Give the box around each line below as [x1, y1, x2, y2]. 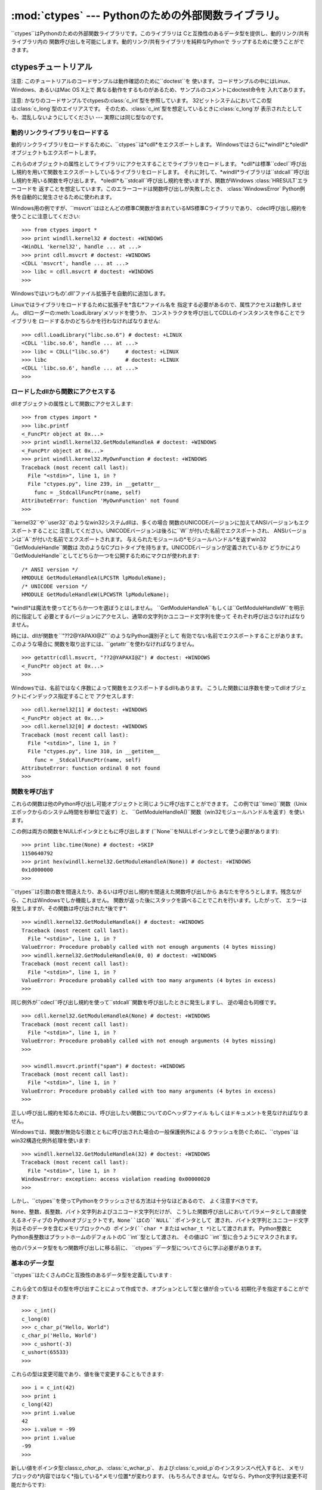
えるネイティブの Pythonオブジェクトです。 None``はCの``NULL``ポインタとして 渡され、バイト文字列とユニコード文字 [11, 1216, 309, 1224]
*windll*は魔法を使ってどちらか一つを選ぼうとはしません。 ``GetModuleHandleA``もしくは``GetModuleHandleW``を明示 [11, 604, 305, 611]
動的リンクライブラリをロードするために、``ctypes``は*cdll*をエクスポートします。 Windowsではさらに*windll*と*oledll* [11, 141, 308, 148]
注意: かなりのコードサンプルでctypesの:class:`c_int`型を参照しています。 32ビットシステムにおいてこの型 [11, 97, 273, 104]
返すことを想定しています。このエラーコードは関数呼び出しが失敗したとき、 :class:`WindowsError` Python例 [38, 185, 305, 192]
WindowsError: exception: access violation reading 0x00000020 [21, 1176, 210, 1182]
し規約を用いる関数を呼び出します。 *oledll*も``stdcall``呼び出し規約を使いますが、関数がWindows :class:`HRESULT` [11, 176, 298, 184]
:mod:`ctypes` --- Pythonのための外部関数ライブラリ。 [11, 9, 286, 22]
